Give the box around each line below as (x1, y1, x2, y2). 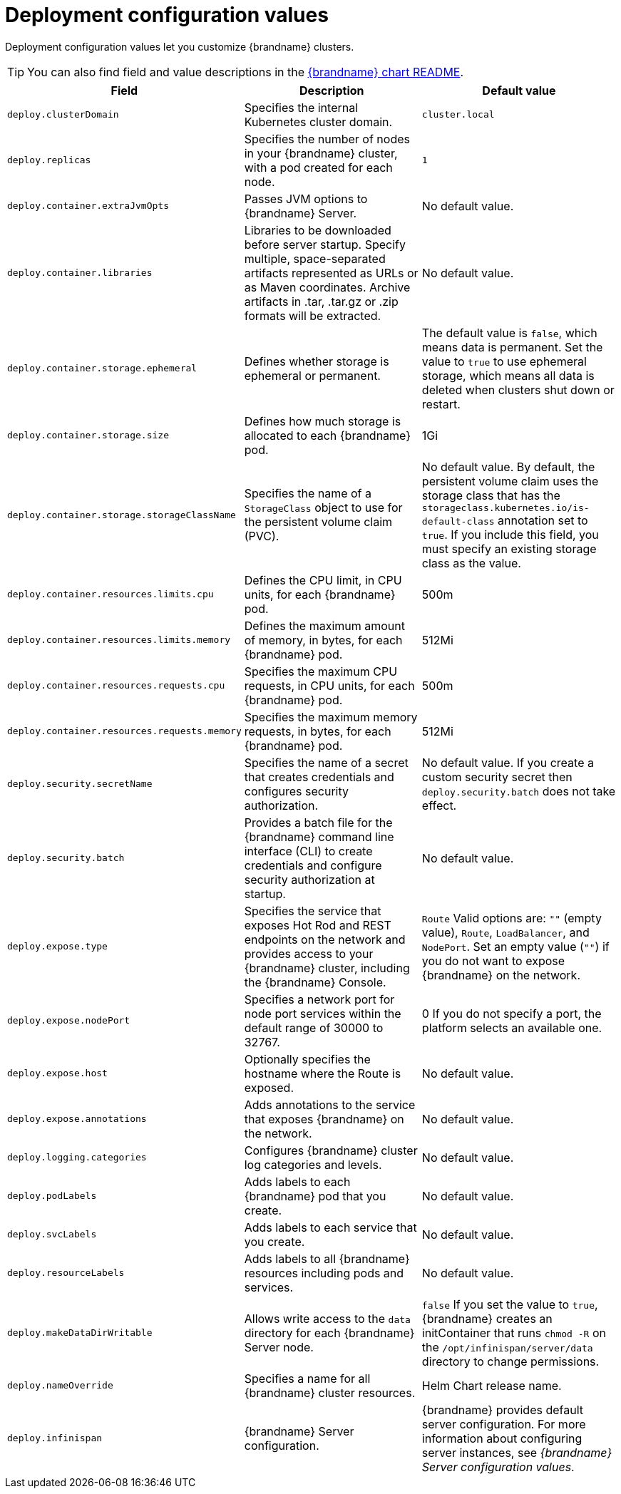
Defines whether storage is (244, 354, 389, 369)
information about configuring (421, 1431, 582, 1446)
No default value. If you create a (421, 755, 594, 770)
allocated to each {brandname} (244, 428, 411, 443)
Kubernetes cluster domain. (244, 114, 393, 129)
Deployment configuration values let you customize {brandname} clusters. (5, 40, 354, 53)
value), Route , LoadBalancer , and (421, 924, 590, 939)
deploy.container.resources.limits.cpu (7, 589, 214, 600)
